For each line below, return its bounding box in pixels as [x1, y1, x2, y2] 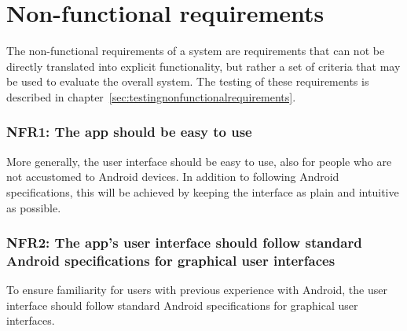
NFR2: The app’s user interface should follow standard [6, 233, 362, 252]
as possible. [6, 199, 61, 215]
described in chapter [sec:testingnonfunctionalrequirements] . [6, 88, 296, 105]
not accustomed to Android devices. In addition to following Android [6, 168, 339, 185]
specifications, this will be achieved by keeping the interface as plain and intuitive [6, 183, 399, 200]
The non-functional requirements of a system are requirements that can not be [6, 42, 385, 59]
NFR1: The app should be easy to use [6, 122, 252, 142]
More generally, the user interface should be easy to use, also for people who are [6, 153, 392, 169]
